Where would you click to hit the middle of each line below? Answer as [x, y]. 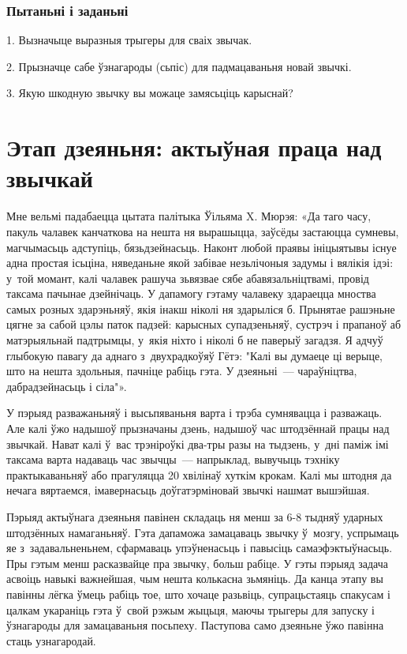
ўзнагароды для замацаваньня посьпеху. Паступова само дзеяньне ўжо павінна [195, 625]
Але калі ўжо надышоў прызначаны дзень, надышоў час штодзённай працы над [198, 428]
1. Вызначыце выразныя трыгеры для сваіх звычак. [129, 40]
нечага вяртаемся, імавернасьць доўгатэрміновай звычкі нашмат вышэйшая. [188, 490]
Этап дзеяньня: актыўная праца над [194, 147]
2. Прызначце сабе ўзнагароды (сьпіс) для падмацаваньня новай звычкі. [179, 66]
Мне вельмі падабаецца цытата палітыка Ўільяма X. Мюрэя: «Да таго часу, [189, 216]
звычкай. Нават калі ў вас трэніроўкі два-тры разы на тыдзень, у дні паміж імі [198, 444]
